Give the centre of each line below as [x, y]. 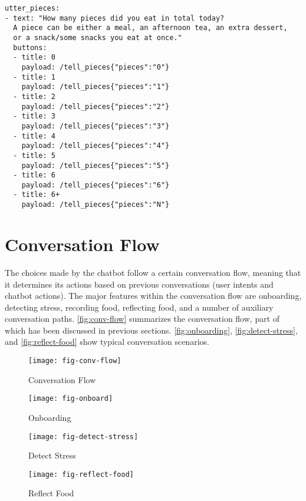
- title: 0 [34, 57]
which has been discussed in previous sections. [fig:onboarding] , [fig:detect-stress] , [151, 330]
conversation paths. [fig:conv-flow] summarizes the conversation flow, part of [142, 319]
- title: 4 [34, 136]
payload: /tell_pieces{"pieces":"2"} [96, 106]
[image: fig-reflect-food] [81, 474]
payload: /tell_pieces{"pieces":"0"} [96, 67]
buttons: [30, 47]
